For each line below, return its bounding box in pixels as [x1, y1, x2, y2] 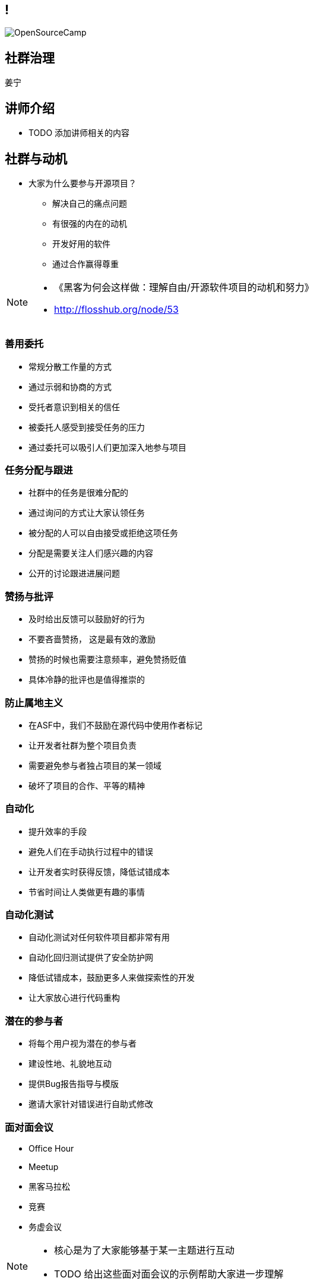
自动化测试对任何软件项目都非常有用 [28, 932, 170, 943]
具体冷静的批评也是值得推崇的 [28, 674, 145, 685]
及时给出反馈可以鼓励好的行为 [28, 614, 145, 624]
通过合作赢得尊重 [52, 258, 119, 269]
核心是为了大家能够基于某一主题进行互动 [54, 1244, 235, 1256]
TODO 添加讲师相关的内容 [28, 128, 130, 138]
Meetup [28, 1161, 59, 1172]
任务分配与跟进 [5, 464, 73, 477]
